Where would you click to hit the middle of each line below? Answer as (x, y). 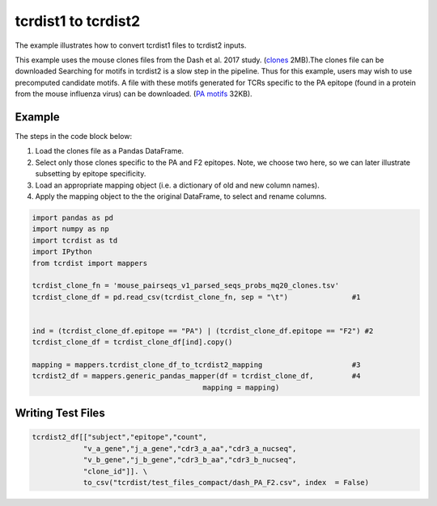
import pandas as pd (72, 217)
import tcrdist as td (75, 240)
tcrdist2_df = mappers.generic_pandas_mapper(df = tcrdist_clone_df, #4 (196, 376)
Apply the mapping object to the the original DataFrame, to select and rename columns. (181, 196)
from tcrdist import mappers (90, 263)
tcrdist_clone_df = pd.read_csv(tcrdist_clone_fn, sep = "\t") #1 (196, 297)
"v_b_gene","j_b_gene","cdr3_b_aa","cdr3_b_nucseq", (190, 460)
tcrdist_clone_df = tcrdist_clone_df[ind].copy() (132, 342)
